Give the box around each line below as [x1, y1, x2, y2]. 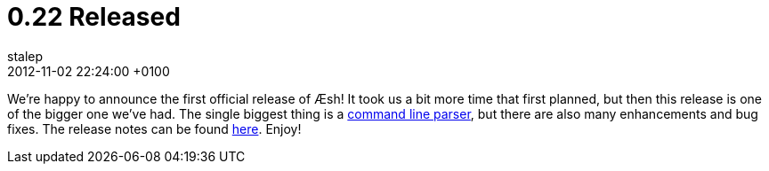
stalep [7, 48, 44, 64]
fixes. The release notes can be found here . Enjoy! [7, 120, 302, 136]
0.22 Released [7, 2, 181, 32]
